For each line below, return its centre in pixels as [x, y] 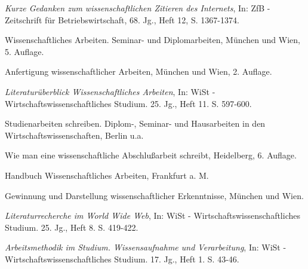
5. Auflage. [24, 51]
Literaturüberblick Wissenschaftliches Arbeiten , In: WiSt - [110, 91]
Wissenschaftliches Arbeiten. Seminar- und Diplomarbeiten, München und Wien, [153, 40]
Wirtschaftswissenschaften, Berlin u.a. [74, 135]
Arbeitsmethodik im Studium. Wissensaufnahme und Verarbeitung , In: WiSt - [146, 247]
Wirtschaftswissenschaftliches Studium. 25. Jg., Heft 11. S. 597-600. [128, 103]
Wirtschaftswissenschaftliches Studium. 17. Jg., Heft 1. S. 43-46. [122, 259]
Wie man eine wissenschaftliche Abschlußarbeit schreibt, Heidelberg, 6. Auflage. [151, 155]
